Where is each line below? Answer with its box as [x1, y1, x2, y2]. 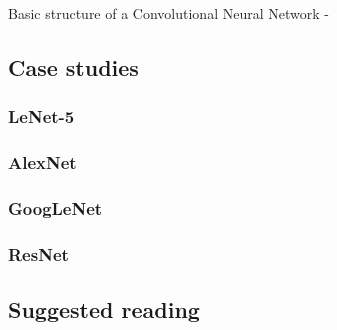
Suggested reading [8, 294, 200, 325]
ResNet [8, 241, 69, 266]
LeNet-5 [8, 104, 75, 129]
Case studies [8, 51, 139, 82]
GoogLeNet [8, 195, 103, 220]
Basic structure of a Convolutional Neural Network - [8, 3, 329, 23]
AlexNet [8, 150, 77, 175]
